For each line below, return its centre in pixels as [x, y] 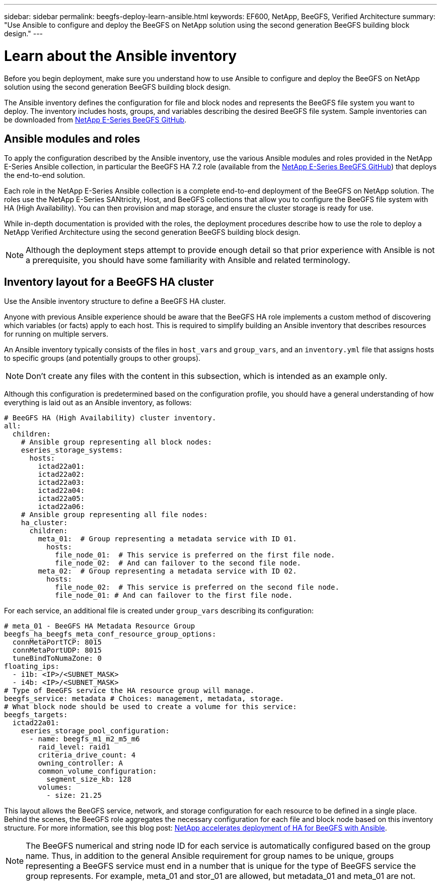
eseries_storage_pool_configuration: [95, 731]
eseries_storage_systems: [72, 450]
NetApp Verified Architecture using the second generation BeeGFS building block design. [152, 232]
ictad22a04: [61, 491]
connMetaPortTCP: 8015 [57, 642]
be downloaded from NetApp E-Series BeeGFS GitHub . [95, 119]
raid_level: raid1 [74, 747]
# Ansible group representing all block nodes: [117, 442]
